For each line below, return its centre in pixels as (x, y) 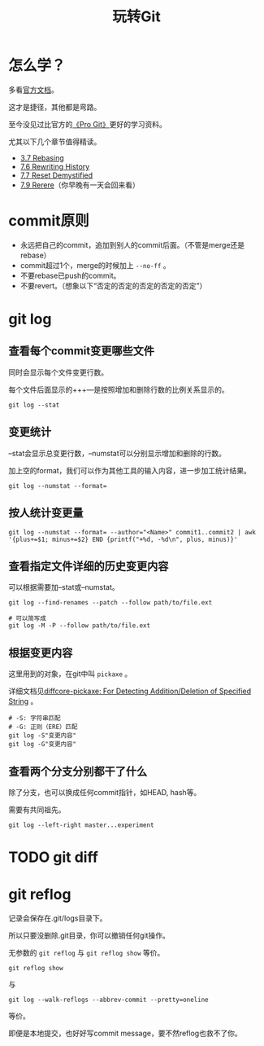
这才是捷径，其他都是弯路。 (55, 107)
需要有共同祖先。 (37, 809)
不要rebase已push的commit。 (70, 275)
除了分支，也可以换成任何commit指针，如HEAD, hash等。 (105, 792)
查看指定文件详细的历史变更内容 (89, 566)
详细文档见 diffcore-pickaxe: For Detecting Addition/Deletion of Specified (130, 691)
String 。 (23, 701)
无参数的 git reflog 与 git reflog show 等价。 (87, 953)
